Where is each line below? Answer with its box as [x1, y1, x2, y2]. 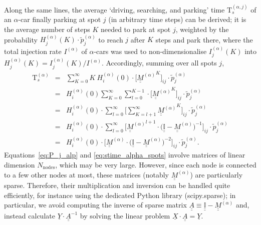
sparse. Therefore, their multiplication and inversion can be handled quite [4, 179, 230, 190]
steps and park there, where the [155, 34, 253, 44]
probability [4, 34, 38, 44]
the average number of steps [4, 23, 90, 34]
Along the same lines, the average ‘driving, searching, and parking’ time [4, 4, 225, 14]
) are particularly [190, 169, 243, 179]
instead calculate [4, 210, 55, 220]
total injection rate [4, 45, 62, 56]
